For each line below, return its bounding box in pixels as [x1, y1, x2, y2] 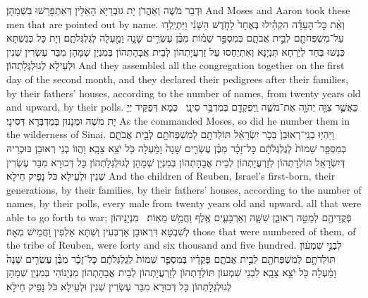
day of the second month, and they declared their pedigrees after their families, [6, 71, 348, 86]
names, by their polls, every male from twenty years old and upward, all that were [6, 196, 362, 211]
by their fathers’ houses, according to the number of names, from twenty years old [6, 85, 361, 100]
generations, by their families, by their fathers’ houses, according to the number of [6, 182, 362, 197]
